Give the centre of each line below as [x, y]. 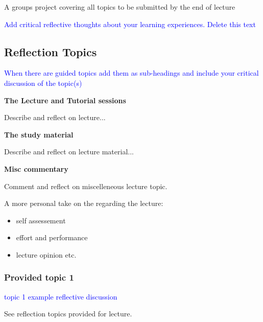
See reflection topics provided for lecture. [68, 314]
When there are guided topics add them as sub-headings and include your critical [131, 73]
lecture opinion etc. [46, 254]
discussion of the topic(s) [43, 83]
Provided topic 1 [39, 277]
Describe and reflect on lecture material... [69, 152]
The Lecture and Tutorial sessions [65, 100]
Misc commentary [36, 168]
